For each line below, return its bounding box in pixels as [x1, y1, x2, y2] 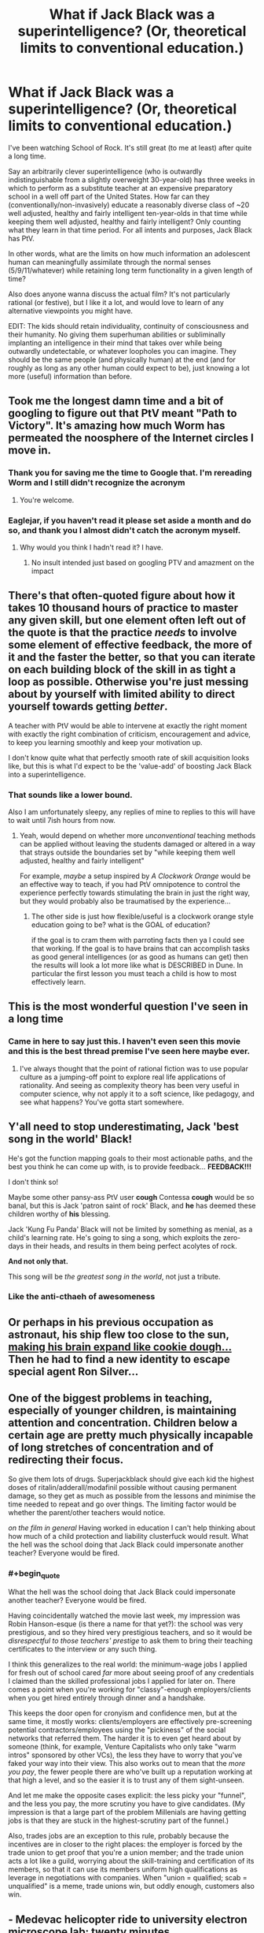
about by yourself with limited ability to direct [8, 687, 236, 701]
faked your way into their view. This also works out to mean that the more [8, 1759, 246, 1768]
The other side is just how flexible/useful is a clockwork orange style [31, 912, 254, 922]
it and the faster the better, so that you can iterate [8, 650, 256, 664]
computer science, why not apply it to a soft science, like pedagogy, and [19, 1089, 255, 1098]
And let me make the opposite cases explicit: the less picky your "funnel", [8, 1791, 246, 1801]
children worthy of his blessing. [8, 1209, 111, 1219]
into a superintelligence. [8, 769, 86, 779]
